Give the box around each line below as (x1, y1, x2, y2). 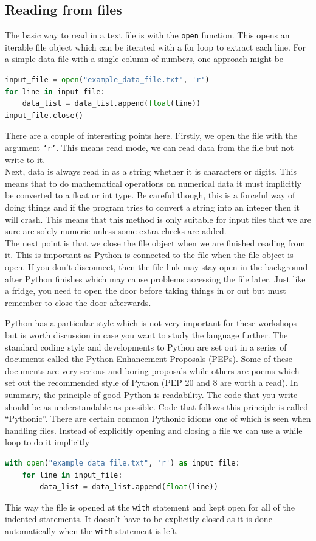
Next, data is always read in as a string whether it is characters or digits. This (5, 165, 297, 178)
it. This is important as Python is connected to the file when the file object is (5, 248, 294, 261)
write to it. (5, 153, 46, 166)
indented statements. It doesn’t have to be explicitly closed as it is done (5, 512, 272, 525)
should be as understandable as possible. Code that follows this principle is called (5, 400, 308, 413)
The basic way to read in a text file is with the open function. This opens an (5, 29, 290, 41)
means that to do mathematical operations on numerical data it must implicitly (5, 176, 301, 189)
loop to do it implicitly (5, 436, 90, 449)
